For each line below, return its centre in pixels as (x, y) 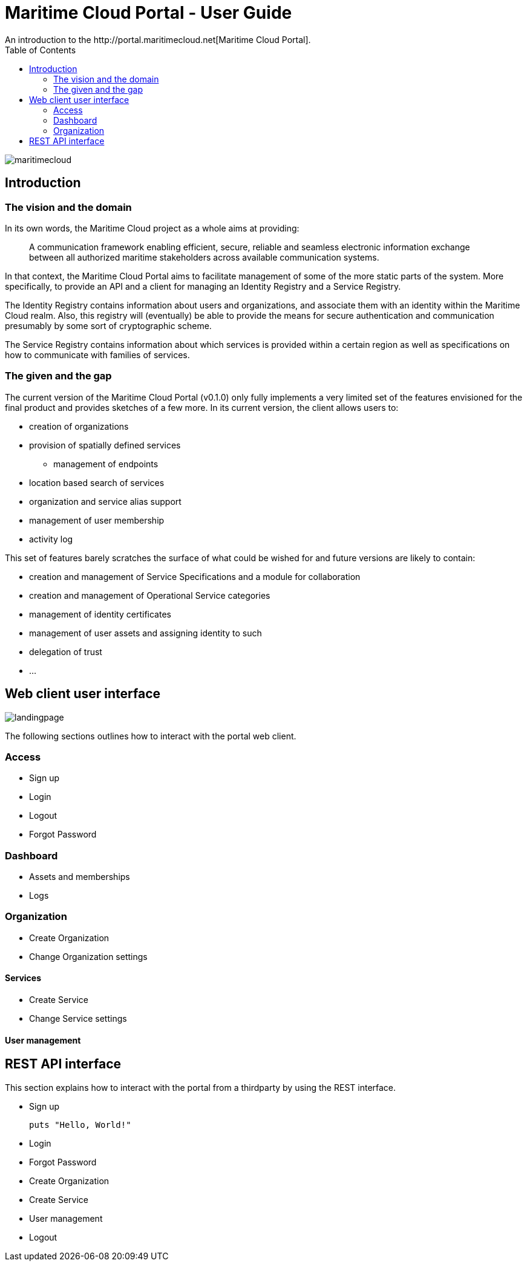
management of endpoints (106, 464)
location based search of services (97, 482)
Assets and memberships (80, 877)
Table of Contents (41, 50)
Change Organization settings (88, 956)
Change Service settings (78, 1019)
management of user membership (97, 520)
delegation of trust (66, 651)
